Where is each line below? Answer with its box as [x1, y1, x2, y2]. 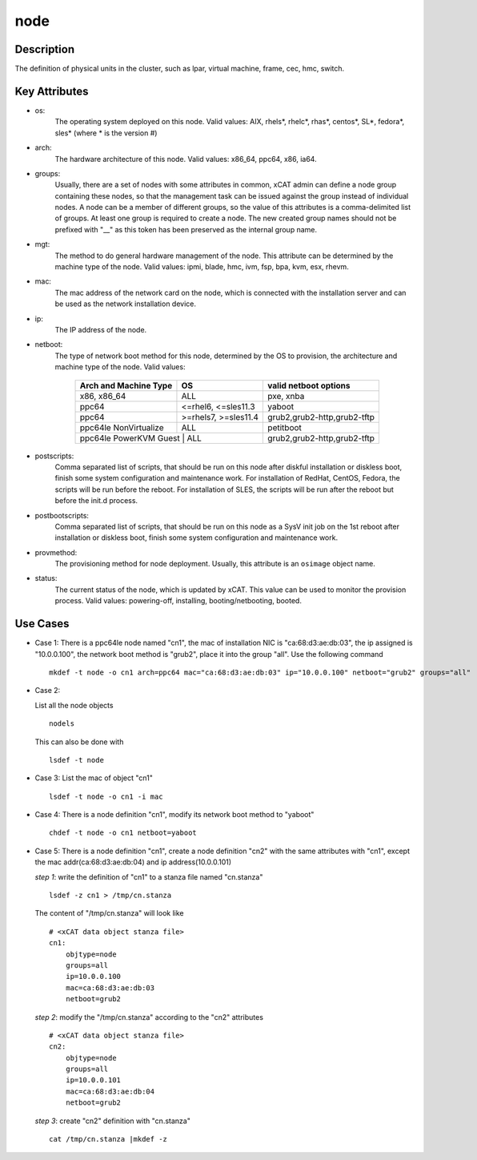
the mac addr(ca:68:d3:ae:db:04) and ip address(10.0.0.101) [34, 857, 232, 867]
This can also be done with [34, 737, 124, 747]
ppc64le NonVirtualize [79, 421, 164, 433]
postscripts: [34, 451, 74, 461]
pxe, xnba [267, 390, 305, 401]
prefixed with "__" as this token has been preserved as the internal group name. [54, 224, 318, 234]
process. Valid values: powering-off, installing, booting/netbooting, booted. [54, 596, 302, 606]
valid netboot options [267, 380, 351, 391]
